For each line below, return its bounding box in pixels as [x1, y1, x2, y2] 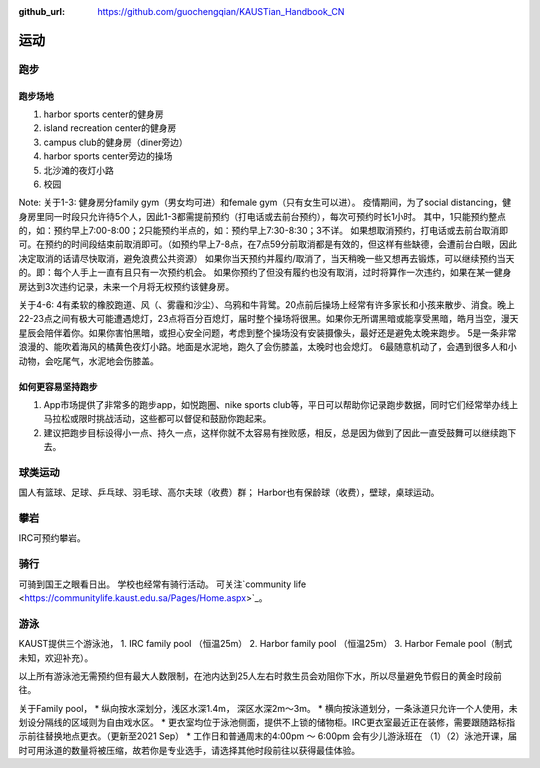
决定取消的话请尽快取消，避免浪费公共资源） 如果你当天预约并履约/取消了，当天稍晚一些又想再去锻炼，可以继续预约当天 [18, 252, 515, 264]
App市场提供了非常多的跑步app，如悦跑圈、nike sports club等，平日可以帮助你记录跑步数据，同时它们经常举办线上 [43, 399, 519, 410]
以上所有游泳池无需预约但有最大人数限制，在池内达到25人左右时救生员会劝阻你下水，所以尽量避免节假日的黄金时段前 [18, 670, 502, 682]
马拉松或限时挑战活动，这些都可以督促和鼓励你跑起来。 [43, 413, 272, 425]
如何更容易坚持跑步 [18, 380, 98, 392]
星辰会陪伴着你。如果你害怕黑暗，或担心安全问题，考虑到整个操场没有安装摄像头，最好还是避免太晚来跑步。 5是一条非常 [18, 326, 517, 339]
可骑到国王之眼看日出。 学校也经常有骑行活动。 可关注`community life [18, 578, 307, 590]
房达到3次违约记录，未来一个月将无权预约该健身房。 [18, 280, 235, 292]
